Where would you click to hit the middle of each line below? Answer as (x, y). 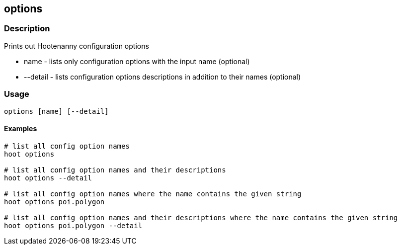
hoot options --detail (48, 178)
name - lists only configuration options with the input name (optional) (137, 61)
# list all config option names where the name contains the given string (153, 194)
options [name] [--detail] (56, 111)
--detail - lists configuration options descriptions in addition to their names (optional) (162, 77)
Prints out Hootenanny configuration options (77, 46)
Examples (21, 129)
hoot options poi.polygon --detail (73, 225)
